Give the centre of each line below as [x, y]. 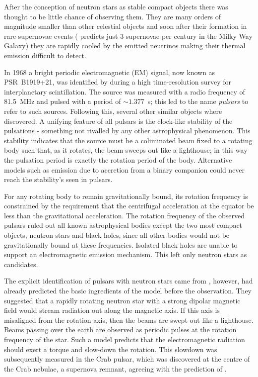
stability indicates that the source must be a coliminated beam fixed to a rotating [128, 140]
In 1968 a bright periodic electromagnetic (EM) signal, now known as [110, 72]
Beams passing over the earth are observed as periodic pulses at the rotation [120, 330]
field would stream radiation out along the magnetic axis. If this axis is [112, 310]
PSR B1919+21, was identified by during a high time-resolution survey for [118, 82]
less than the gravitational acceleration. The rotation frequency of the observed [124, 215]
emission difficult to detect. [45, 55]
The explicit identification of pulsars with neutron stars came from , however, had [129, 281]
